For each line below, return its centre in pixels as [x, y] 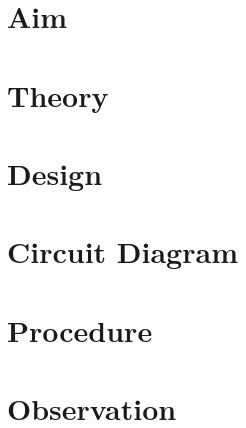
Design [55, 172]
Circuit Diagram [122, 251]
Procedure [80, 329]
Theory [58, 94]
